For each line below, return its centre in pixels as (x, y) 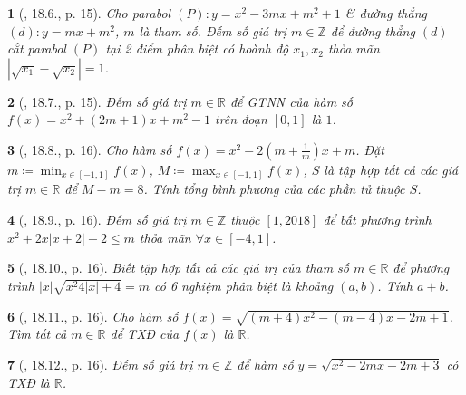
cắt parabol (37, 48)
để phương (421, 268)
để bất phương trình (377, 220)
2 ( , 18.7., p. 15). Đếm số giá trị (97, 101)
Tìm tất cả (37, 334)
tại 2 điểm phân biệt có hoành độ (197, 48)
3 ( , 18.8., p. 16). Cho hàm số (90, 149)
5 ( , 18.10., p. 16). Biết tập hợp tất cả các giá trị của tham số (178, 268)
